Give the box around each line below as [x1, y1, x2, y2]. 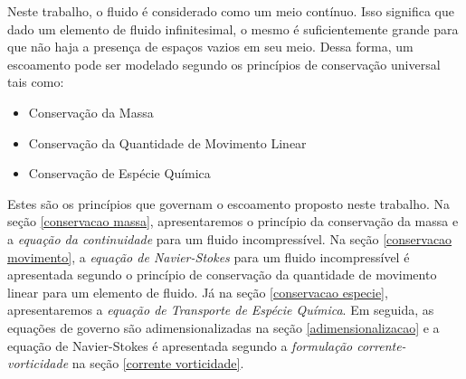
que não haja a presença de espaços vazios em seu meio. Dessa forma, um [7, 37, 414, 56]
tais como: [7, 72, 64, 91]
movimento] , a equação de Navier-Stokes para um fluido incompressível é [7, 247, 410, 266]
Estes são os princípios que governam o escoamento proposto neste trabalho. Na [7, 194, 450, 213]
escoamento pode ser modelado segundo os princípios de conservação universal [7, 54, 441, 73]
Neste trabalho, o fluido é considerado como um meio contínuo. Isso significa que [7, 2, 454, 20]
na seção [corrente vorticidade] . [71, 354, 244, 373]
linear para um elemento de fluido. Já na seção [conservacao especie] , [7, 282, 388, 301]
